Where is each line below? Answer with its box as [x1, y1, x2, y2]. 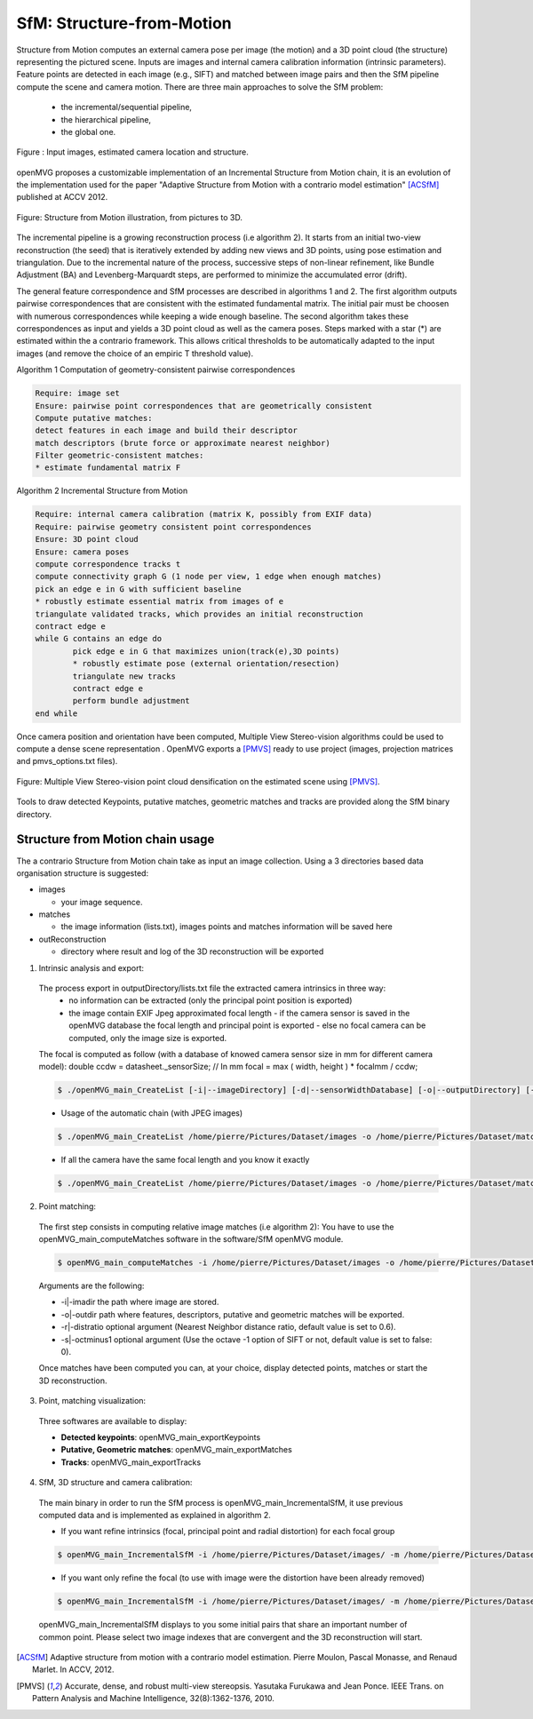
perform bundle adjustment [72, 696, 190, 706]
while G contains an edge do [35, 633, 163, 644]
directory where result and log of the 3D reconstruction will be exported [60, 946, 324, 957]
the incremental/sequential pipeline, [60, 102, 193, 113]
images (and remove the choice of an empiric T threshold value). [16, 347, 253, 359]
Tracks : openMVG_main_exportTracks [60, 1457, 202, 1468]
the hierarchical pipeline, [60, 114, 151, 124]
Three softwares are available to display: [38, 1415, 187, 1426]
